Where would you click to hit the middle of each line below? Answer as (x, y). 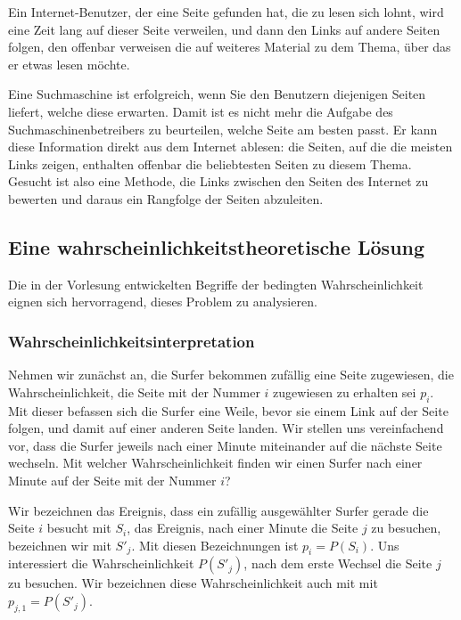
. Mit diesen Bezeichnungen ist (215, 545)
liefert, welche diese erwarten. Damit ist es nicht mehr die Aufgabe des (201, 111)
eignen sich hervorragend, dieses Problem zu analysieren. (163, 302)
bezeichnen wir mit (60, 545)
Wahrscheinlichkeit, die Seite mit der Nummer (134, 392)
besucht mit (79, 528)
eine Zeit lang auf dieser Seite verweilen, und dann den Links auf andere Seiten (224, 29)
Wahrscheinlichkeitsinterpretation (132, 341)
